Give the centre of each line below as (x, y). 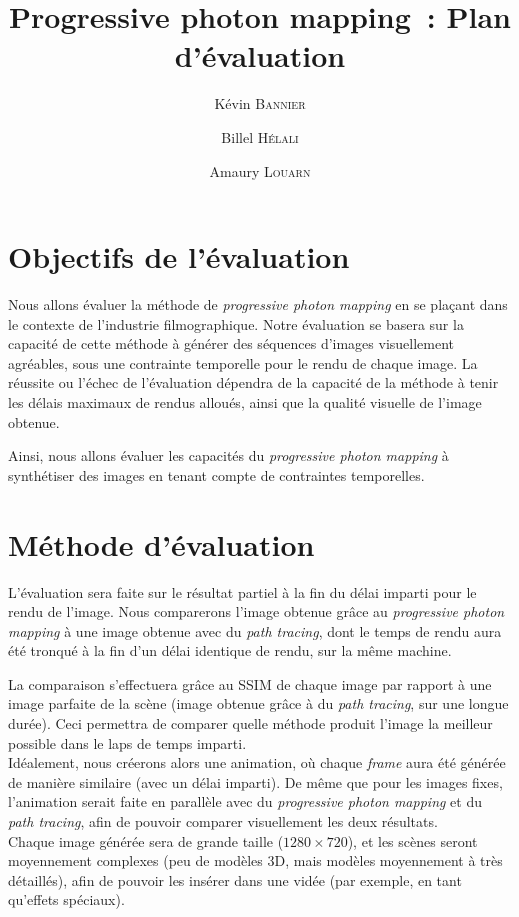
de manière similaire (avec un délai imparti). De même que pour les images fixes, (255, 781)
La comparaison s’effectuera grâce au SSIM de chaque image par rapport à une (250, 683)
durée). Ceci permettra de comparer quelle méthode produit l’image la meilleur (250, 723)
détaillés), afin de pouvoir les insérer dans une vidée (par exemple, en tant (235, 879)
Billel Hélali (260, 136)
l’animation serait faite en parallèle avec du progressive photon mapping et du (245, 801)
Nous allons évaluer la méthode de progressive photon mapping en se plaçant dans (258, 304)
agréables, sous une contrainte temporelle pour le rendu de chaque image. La (243, 362)
